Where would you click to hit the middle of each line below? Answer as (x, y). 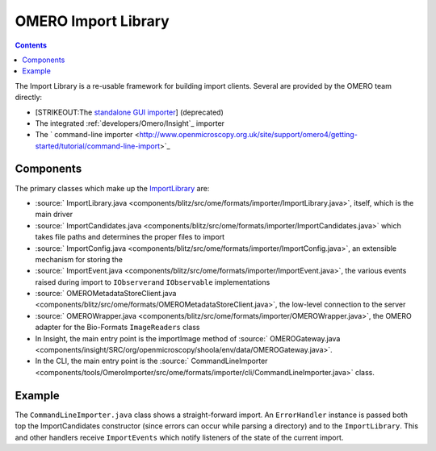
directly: (29, 98)
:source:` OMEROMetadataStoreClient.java (106, 294)
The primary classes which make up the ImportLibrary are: (112, 188)
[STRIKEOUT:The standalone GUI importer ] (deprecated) (129, 112)
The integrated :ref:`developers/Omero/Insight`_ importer (130, 123)
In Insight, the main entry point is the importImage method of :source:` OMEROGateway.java (188, 338)
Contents (31, 45)
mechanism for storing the (79, 259)
